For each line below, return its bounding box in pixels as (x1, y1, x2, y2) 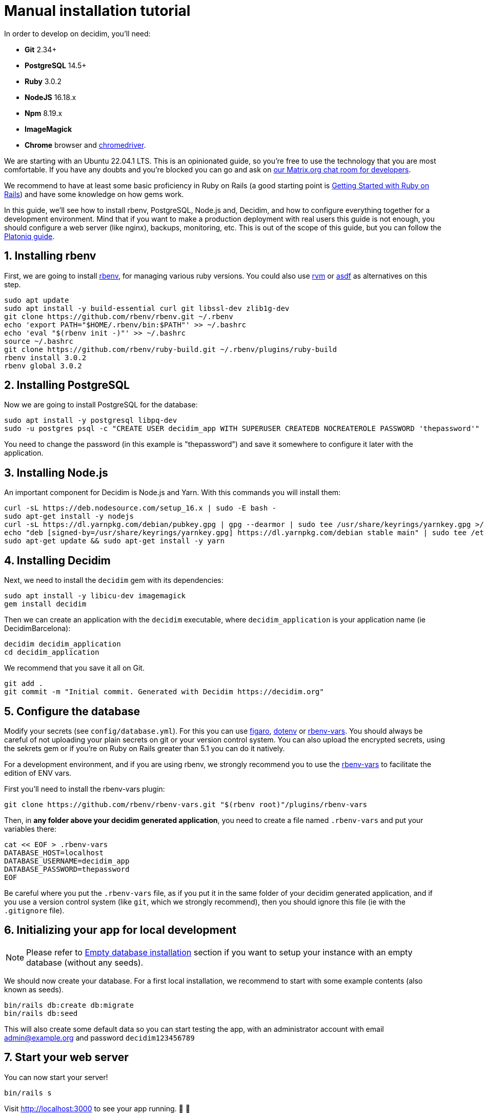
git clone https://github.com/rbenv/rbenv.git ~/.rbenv (4, 312, 233, 321)
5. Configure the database (4, 704, 140, 718)
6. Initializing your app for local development (4, 924, 237, 937)
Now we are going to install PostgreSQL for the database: (4, 400, 198, 409)
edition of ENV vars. (4, 768, 72, 777)
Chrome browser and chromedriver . (25, 140, 146, 149)
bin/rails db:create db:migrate (4, 1001, 134, 1009)
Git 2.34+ (25, 45, 57, 54)
